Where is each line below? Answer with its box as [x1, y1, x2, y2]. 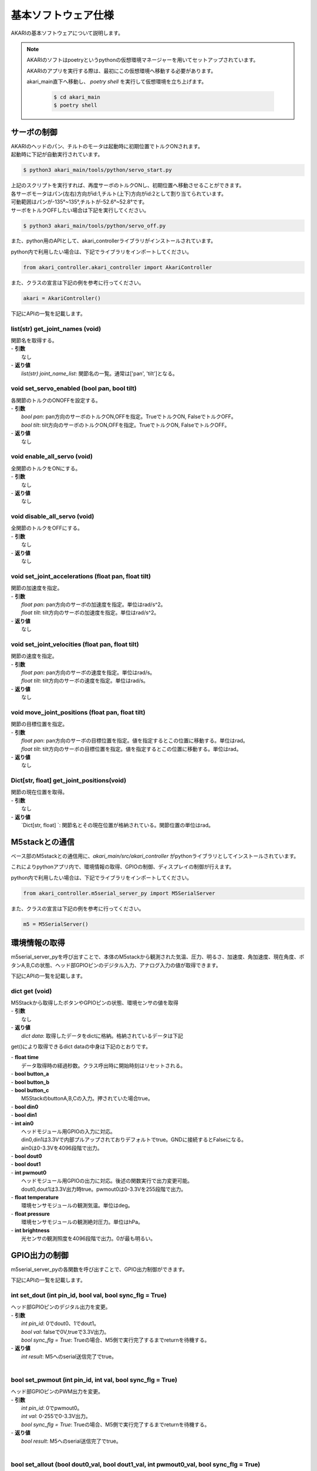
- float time [11, 1054, 39, 1061]
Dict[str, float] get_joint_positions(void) [11, 777, 126, 785]
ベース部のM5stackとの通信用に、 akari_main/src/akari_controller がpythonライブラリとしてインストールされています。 [11, 852, 299, 859]
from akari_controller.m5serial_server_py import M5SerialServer [23, 890, 215, 897]
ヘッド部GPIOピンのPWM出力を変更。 [11, 1388, 104, 1395]
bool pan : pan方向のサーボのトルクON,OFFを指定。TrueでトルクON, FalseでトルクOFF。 [21, 413, 237, 420]
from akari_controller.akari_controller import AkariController [23, 264, 213, 271]
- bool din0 [11, 1103, 39, 1110]
